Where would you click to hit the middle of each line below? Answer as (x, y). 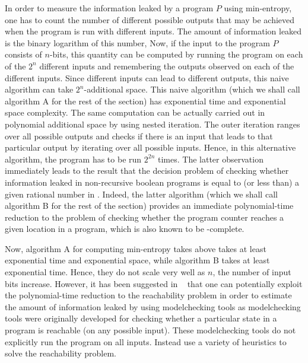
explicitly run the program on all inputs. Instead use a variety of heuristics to (146, 341)
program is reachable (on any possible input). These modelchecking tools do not (150, 330)
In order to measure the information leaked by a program (109, 8)
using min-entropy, (258, 8)
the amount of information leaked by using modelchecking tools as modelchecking (153, 306)
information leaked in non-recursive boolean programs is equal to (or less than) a (152, 182)
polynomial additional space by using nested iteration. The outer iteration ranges (153, 124)
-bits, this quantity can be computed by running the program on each (176, 54)
